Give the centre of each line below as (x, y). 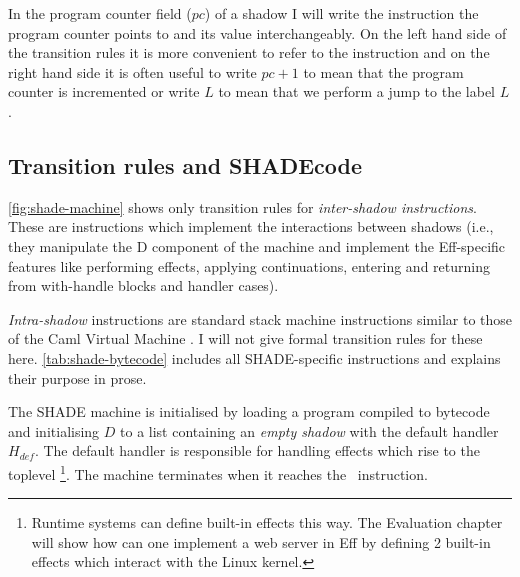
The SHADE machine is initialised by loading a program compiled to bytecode (249, 411)
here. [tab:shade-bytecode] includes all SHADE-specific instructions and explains (254, 357)
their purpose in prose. (77, 377)
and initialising (54, 430)
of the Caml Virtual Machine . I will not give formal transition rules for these (245, 338)
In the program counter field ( (100, 13)
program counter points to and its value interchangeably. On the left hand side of (257, 32)
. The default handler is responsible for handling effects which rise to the (257, 450)
